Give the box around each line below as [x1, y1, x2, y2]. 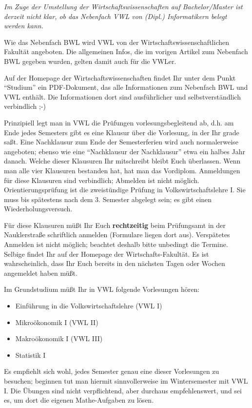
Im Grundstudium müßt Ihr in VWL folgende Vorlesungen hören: [4, 284, 200, 294]
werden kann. [4, 20, 44, 31]
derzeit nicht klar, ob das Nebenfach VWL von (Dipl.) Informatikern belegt [4, 11, 227, 21]
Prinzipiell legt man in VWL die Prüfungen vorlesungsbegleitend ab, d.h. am [4, 117, 234, 127]
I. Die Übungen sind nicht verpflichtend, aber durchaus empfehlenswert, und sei [4, 385, 242, 395]
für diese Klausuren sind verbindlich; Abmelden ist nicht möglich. [4, 175, 200, 185]
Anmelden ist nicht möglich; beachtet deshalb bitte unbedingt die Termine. [4, 239, 228, 249]
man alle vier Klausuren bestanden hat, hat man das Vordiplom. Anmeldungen [4, 165, 240, 175]
